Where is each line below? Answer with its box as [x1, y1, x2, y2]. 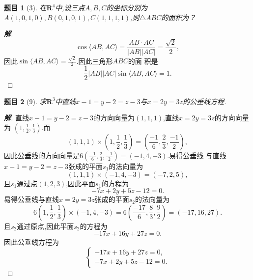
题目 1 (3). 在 [4, 2, 47, 12]
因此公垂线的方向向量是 [4, 150, 80, 160]
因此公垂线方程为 [4, 237, 59, 247]
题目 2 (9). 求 [4, 96, 47, 106]
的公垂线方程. [183, 96, 226, 106]
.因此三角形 [76, 56, 113, 66]
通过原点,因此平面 [17, 221, 74, 231]
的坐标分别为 [106, 2, 148, 12]
